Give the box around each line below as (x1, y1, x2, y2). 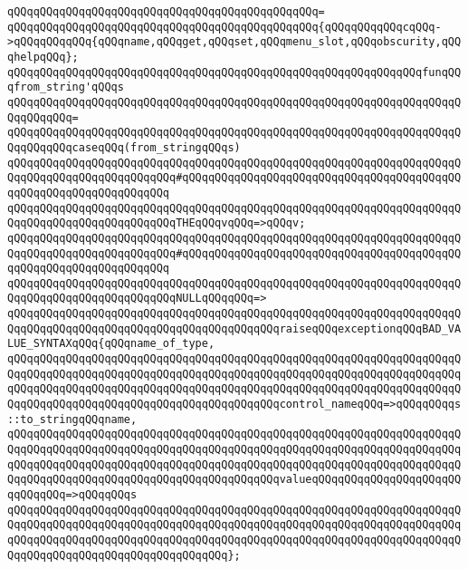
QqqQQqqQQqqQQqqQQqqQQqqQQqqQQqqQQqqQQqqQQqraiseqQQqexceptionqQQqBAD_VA (7, 322, 462, 335)
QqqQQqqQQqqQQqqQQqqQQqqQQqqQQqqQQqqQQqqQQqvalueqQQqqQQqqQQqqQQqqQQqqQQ (7, 473, 462, 487)
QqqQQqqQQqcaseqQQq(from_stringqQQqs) (7, 140, 241, 154)
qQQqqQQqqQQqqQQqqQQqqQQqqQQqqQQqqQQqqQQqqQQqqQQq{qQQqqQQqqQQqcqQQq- (7, 20, 442, 34)
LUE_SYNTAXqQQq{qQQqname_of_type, (7, 337, 215, 351)
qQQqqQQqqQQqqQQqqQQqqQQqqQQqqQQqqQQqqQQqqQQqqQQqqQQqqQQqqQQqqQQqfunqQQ (7, 65, 462, 79)
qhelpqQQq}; (7, 50, 79, 63)
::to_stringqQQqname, (7, 412, 138, 426)
